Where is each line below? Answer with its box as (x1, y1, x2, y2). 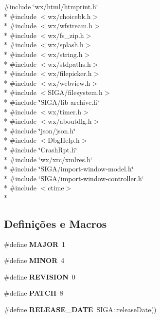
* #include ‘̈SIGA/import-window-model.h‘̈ (4, 164, 134, 174)
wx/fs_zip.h (48, 30, 84, 40)
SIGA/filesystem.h (48, 87, 103, 97)
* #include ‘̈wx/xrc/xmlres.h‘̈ (4, 154, 92, 164)
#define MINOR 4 (4, 255, 65, 265)
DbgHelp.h (48, 135, 80, 145)
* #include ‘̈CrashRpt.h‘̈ (4, 144, 77, 154)
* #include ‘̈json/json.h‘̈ (4, 125, 76, 135)
